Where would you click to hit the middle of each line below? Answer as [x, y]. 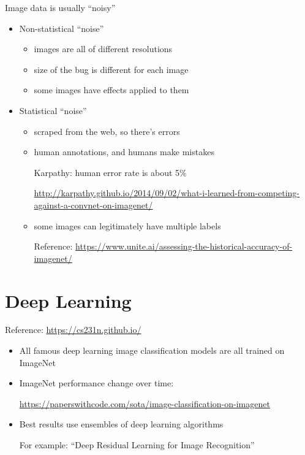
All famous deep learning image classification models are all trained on [152, 350]
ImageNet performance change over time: [96, 383]
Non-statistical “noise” [62, 28]
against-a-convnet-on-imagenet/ [93, 205]
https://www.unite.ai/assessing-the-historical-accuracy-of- [184, 246]
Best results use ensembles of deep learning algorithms [121, 424]
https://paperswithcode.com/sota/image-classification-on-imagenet [145, 403]
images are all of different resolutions [103, 49]
